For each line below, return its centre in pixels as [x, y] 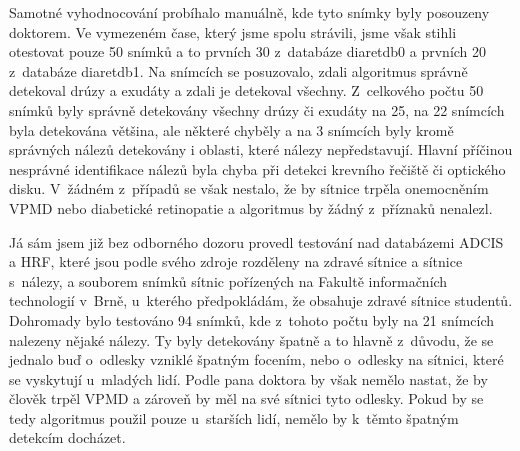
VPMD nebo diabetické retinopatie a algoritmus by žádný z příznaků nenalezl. [251, 207]
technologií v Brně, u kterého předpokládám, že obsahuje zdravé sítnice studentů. [261, 300]
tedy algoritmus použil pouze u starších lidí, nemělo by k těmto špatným [234, 417]
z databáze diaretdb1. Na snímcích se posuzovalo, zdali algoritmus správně [238, 70]
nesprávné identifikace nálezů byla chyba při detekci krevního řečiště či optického [257, 168]
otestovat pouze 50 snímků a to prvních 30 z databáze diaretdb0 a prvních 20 [248, 51]
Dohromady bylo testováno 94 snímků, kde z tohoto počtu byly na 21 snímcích [252, 319]
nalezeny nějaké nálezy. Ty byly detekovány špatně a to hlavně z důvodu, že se [251, 339]
